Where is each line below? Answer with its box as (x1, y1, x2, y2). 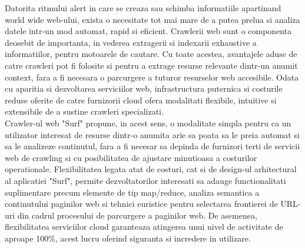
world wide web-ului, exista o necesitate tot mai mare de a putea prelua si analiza (5, 13, 300, 25)
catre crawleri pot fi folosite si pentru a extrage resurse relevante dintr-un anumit (5, 59, 298, 71)
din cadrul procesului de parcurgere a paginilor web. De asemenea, (17, 209, 257, 221)
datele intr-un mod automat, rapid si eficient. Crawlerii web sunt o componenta (5, 25, 292, 37)
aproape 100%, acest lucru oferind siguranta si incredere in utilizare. (5, 232, 251, 244)
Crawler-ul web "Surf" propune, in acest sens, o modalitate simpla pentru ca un (5, 116, 291, 129)
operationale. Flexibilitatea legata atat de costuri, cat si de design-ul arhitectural (5, 163, 297, 175)
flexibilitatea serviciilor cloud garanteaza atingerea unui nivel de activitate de (5, 220, 283, 233)
